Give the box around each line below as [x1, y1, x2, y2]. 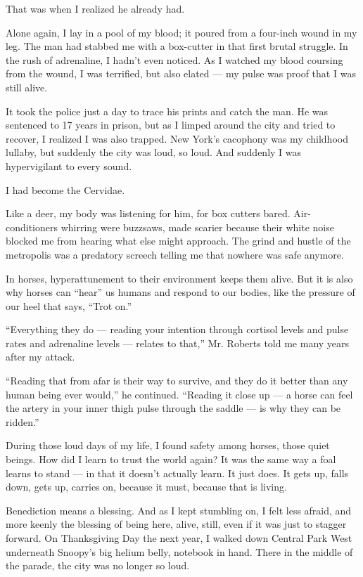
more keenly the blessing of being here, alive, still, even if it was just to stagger [6, 517, 347, 531]
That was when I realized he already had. [6, 1, 185, 15]
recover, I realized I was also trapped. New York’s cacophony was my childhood [6, 131, 348, 145]
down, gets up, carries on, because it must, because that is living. [6, 479, 287, 494]
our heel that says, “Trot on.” [6, 298, 132, 313]
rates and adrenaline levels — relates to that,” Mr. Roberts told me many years [6, 335, 350, 350]
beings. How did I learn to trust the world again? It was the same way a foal [6, 452, 336, 467]
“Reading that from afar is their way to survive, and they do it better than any [6, 373, 348, 388]
